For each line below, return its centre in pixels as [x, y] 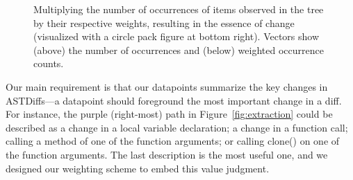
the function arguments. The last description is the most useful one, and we [167, 154]
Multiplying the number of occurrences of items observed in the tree [179, 9]
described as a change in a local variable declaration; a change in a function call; [177, 127]
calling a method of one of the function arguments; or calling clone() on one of [173, 141]
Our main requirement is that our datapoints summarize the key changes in [167, 86]
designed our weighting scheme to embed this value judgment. [138, 168]
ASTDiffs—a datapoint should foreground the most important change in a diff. [174, 100]
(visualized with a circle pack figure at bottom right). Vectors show [176, 36]
